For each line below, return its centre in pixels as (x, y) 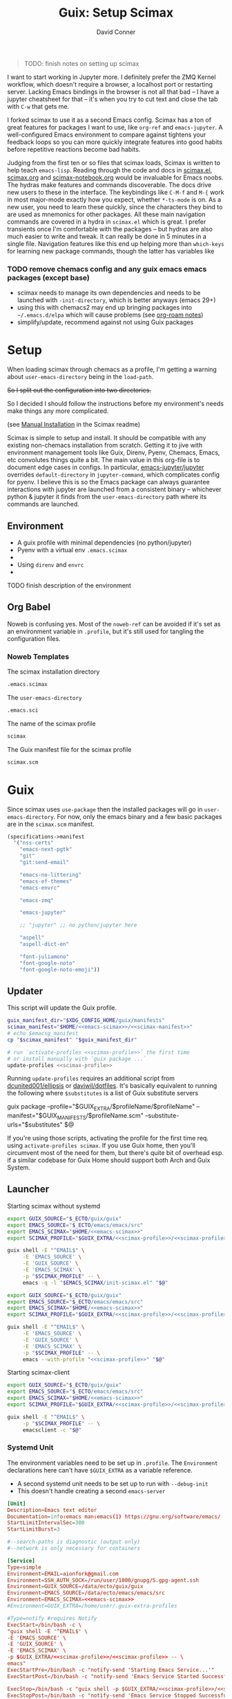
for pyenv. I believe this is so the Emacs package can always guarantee (108, 482)
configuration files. (34, 638)
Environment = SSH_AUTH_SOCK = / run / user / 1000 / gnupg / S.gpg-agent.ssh (103, 1580)
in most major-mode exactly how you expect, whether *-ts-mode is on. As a (114, 200)
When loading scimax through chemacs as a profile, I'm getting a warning (112, 369)
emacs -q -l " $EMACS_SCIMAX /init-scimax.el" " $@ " (95, 1283)
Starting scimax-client (39, 1373)
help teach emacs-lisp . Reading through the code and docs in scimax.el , (110, 170)
